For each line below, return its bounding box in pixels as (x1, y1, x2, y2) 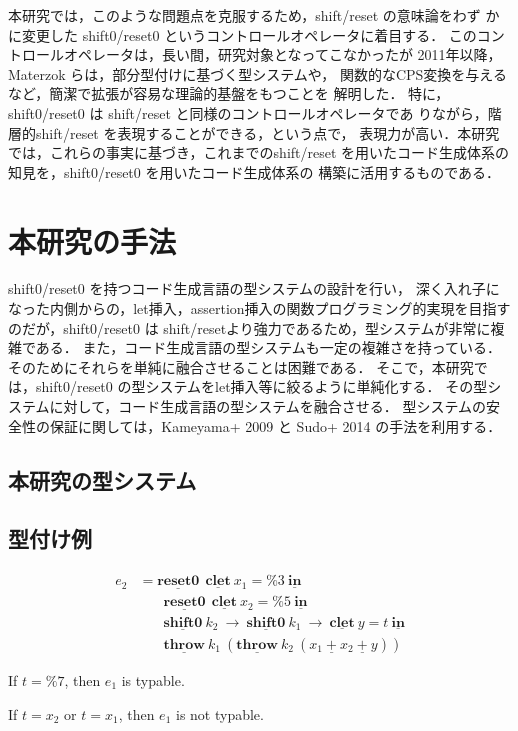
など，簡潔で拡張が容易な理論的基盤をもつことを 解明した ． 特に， (8, 83, 450, 104)
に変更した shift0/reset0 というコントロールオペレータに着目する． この (8, 24, 477, 45)
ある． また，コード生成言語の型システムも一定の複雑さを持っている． (35, 337, 502, 358)
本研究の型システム (8, 464, 197, 495)
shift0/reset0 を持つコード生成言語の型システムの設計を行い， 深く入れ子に (8, 278, 500, 299)
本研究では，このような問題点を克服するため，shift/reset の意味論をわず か (8, 5, 500, 25)
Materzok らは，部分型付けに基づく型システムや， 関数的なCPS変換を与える (8, 63, 507, 84)
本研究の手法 (8, 220, 177, 261)
